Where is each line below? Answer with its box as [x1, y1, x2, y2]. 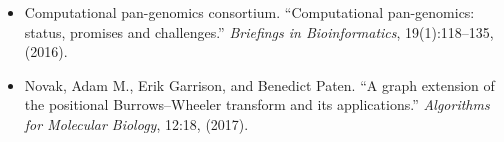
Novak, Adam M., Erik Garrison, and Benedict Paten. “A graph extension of [24, 74, 495, 95]
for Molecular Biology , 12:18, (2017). [24, 113, 249, 134]
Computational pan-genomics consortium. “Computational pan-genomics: [24, 2, 475, 22]
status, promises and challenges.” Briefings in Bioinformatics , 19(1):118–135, [24, 21, 494, 42]
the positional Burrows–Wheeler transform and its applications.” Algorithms [24, 94, 490, 115]
